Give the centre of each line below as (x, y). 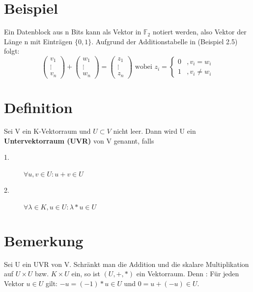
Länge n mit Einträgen (38, 41)
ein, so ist (86, 274)
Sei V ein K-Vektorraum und (47, 131)
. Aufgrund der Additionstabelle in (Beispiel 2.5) (165, 41)
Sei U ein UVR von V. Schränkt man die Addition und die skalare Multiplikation (126, 264)
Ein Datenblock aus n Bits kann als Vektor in (73, 32)
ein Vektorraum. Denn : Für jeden (188, 274)
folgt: (12, 51)
